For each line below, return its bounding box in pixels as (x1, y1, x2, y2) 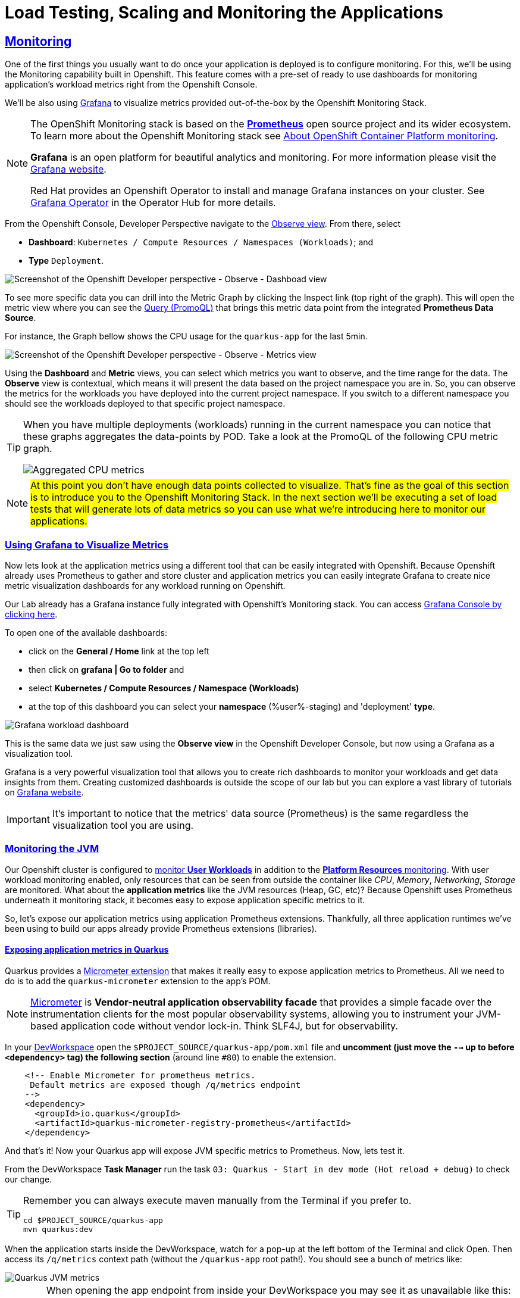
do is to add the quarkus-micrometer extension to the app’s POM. (5, 975, 271, 986)
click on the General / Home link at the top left (29, 645, 209, 656)
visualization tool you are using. (52, 819, 194, 831)
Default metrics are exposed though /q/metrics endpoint (30, 1079, 301, 1090)
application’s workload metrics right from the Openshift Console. (5, 79, 258, 90)
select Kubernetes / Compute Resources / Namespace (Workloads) (29, 682, 299, 693)
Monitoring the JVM (5, 843, 99, 855)
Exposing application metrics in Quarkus (5, 944, 169, 955)
